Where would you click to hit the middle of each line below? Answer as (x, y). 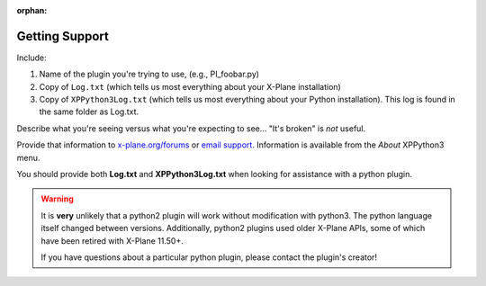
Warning (57, 199)
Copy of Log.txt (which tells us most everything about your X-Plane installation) (190, 86)
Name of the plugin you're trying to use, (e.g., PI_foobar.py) (149, 74)
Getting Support (63, 36)
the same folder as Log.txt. (89, 112)
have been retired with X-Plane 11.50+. (112, 241)
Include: (31, 58)
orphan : (32, 10)
